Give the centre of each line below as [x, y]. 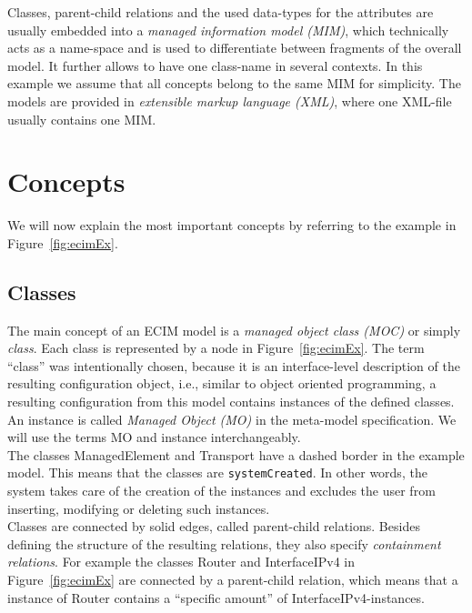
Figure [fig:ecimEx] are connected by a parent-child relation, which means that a [233, 580]
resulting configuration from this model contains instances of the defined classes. [231, 402]
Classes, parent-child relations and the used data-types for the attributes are [221, 12]
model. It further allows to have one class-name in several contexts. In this [215, 65]
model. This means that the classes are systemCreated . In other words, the [217, 472]
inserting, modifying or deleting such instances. [139, 508]
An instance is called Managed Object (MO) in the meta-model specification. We [232, 419]
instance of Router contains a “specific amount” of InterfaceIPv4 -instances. [216, 597]
